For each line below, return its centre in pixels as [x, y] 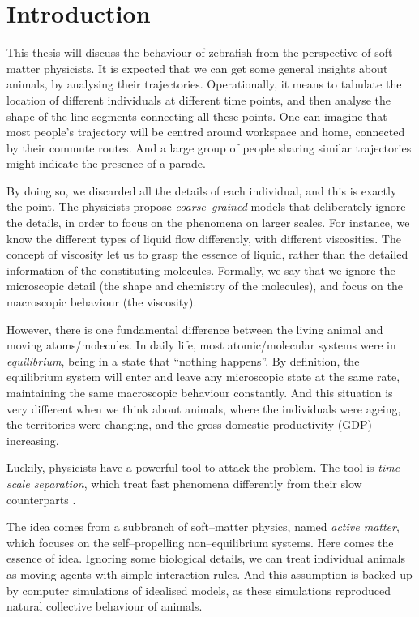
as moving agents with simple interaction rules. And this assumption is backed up [209, 574]
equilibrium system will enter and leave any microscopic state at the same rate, [203, 377]
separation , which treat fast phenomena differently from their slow [198, 483]
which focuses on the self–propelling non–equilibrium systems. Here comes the [200, 542]
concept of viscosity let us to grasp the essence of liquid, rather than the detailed [207, 254]
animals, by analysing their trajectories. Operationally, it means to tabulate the [204, 84]
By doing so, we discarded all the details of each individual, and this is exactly [202, 190]
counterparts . [41, 499]
